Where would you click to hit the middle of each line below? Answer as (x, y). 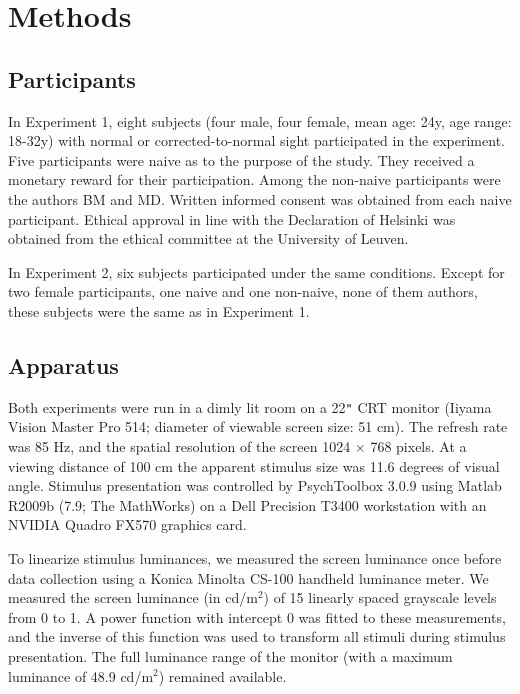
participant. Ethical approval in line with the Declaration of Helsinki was (232, 218)
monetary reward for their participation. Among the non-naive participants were (254, 179)
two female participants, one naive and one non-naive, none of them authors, (243, 291)
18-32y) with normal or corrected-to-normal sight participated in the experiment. (256, 140)
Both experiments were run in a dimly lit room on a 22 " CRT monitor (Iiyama (250, 406)
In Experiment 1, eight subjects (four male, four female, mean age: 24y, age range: (260, 120)
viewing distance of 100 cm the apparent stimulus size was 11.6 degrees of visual (254, 465)
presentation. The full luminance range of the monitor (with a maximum (230, 655)
